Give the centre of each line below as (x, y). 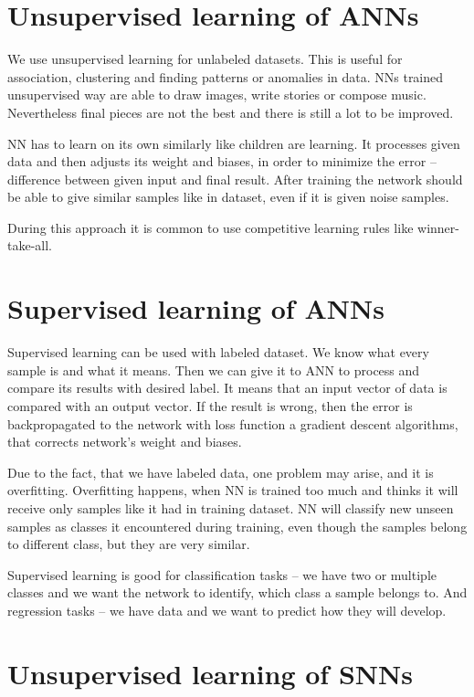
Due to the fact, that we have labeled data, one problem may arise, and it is (221, 472)
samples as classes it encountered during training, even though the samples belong (237, 526)
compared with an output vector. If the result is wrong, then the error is (210, 405)
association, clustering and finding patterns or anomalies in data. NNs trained (226, 76)
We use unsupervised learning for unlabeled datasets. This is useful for (205, 59)
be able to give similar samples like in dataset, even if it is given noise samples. (228, 197)
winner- (438, 227)
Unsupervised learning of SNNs (210, 673)
